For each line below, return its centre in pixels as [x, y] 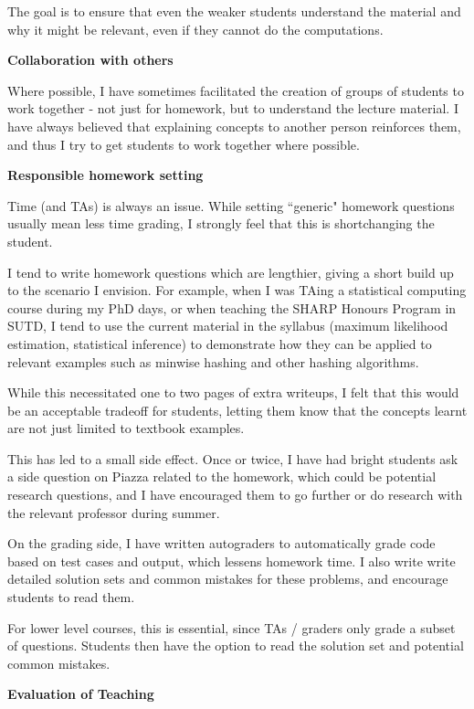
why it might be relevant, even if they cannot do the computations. [195, 29]
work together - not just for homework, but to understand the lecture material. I [233, 108]
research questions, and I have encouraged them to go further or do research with [235, 495]
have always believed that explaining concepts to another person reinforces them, [234, 126]
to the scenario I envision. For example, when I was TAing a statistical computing [237, 290]
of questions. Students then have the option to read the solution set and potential [236, 646]
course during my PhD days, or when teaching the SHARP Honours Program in [232, 307]
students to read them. [71, 597]
